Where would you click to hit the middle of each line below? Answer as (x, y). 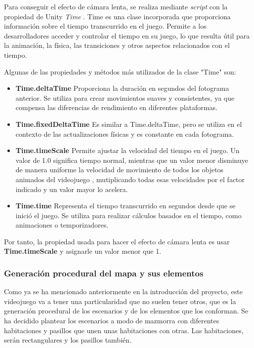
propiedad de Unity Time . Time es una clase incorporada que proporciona (117, 16)
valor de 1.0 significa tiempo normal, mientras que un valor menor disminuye (132, 160)
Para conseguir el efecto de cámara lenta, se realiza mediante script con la (116, 6)
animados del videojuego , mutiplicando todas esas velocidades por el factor (130, 179)
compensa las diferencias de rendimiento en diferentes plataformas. (116, 107)
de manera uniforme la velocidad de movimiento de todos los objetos (120, 170)
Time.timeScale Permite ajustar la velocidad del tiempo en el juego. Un (127, 150)
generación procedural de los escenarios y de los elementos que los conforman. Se (126, 311)
